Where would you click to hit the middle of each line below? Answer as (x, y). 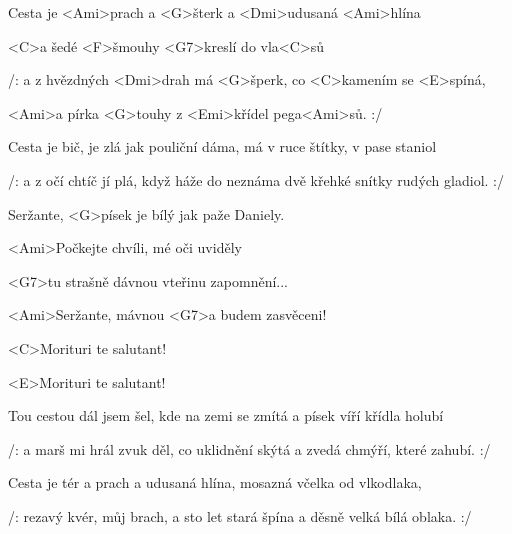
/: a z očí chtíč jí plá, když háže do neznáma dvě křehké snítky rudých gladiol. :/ (256, 179)
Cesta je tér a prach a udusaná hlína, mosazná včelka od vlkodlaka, (215, 482)
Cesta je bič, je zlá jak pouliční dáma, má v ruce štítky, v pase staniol (222, 146)
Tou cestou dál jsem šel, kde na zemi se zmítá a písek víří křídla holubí (226, 415)
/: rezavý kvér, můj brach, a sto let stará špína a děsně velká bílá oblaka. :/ (240, 515)
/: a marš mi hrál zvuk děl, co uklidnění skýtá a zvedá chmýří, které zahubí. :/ (249, 448)
